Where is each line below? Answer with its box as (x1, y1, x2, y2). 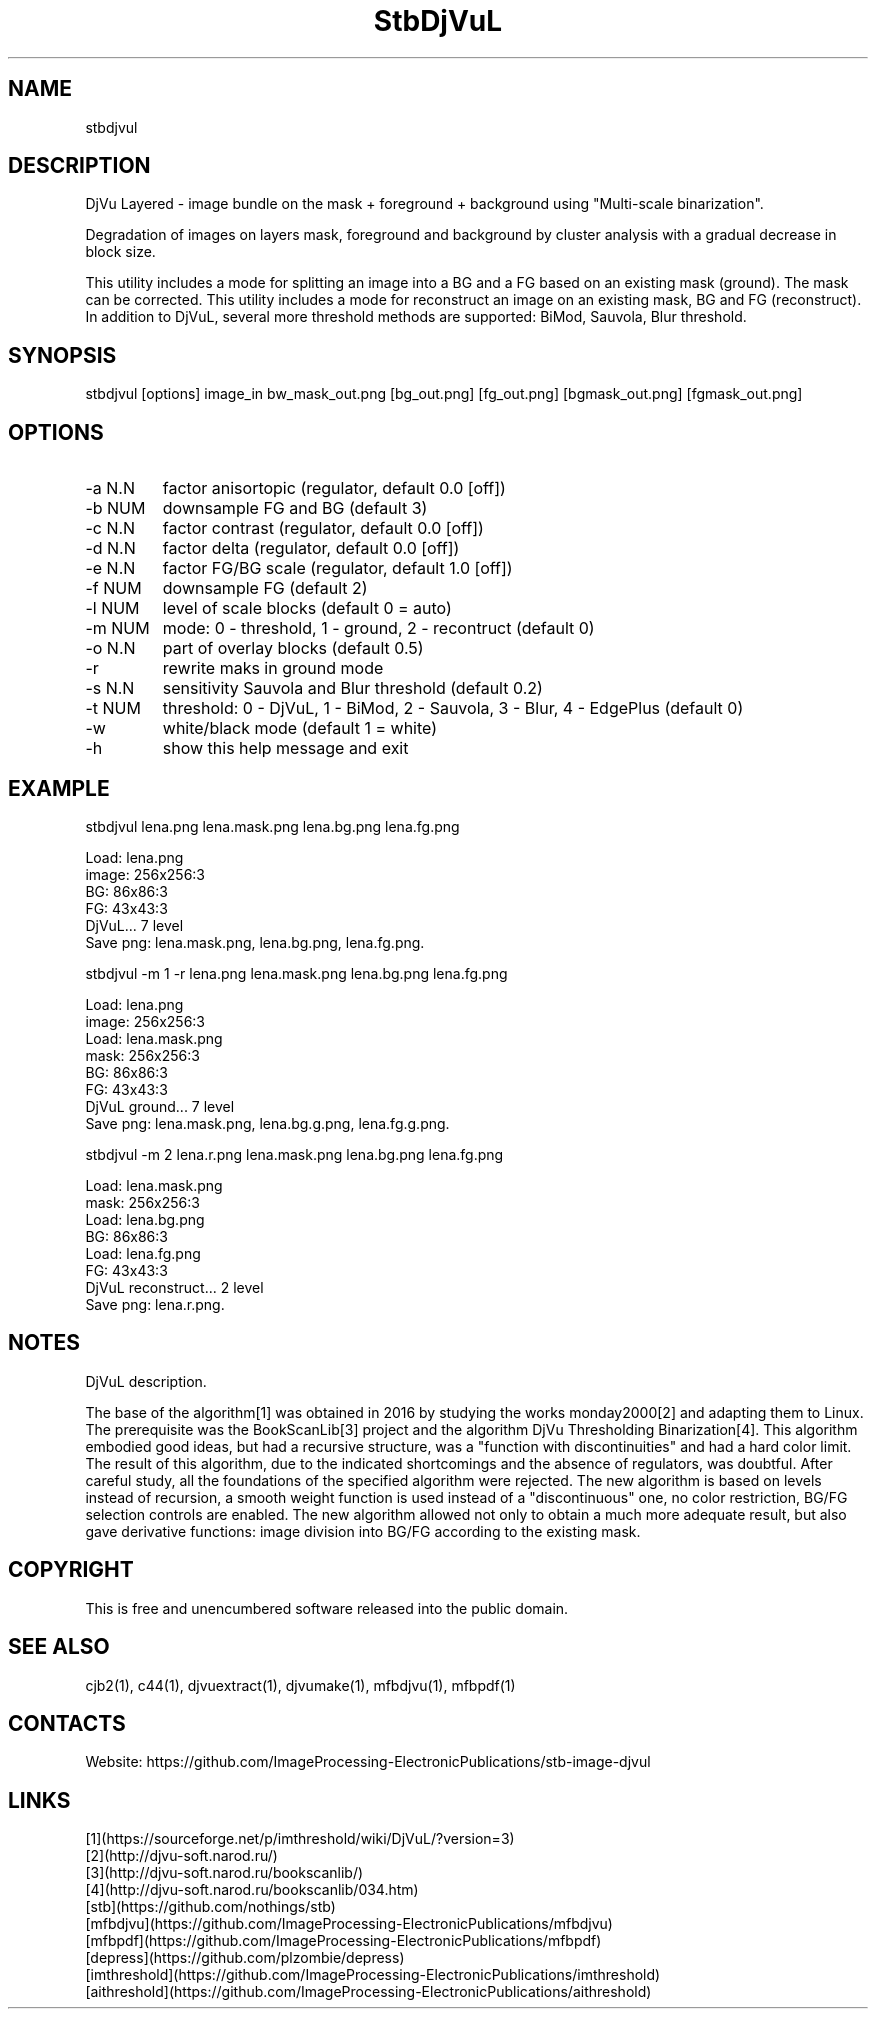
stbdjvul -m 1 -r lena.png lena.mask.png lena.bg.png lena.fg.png (85, 964, 508, 982)
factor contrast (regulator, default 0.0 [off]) (162, 518, 484, 539)
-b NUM (85, 498, 146, 519)
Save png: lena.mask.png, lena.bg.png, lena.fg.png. (85, 933, 425, 951)
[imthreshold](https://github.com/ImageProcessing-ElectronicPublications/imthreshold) (85, 1966, 661, 1984)
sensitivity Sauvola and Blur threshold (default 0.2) (162, 678, 543, 699)
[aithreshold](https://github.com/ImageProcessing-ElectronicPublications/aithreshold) (85, 1983, 652, 2001)
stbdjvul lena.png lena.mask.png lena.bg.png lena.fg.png (85, 817, 460, 835)
